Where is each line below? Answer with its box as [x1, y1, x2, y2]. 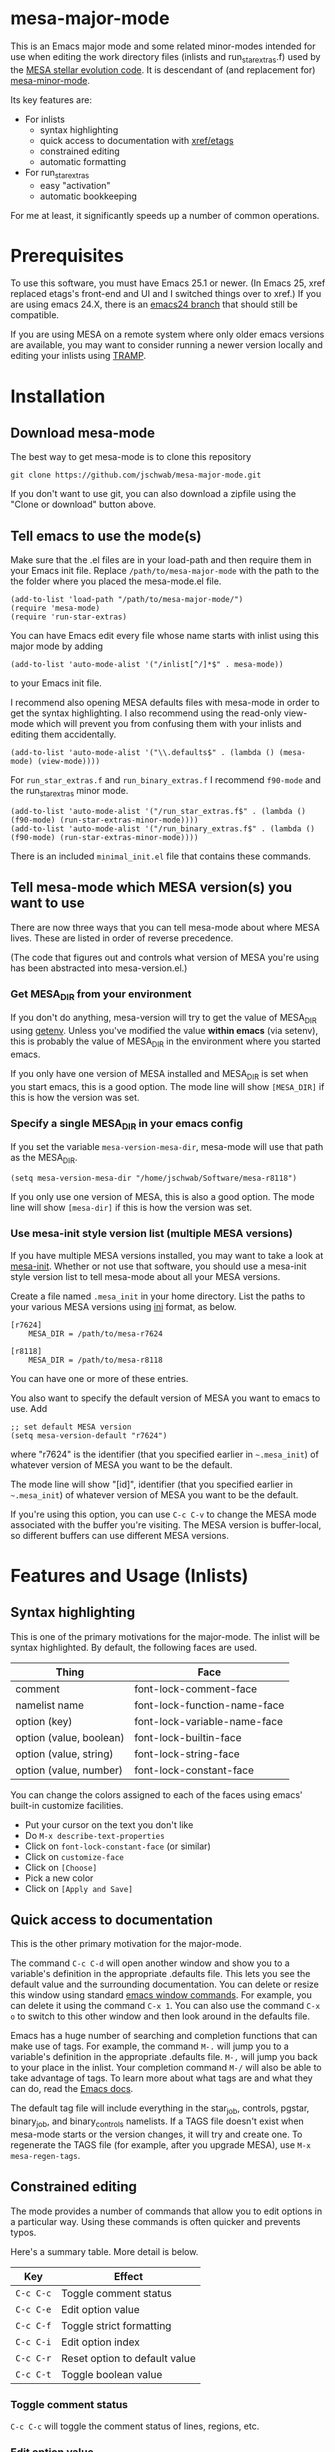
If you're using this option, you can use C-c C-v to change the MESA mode [10, 1508, 317, 1520]
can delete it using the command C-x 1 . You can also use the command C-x [10, 2000, 321, 2012]
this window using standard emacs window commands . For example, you [10, 1989, 312, 2001]
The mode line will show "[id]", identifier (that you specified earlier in [10, 1478, 293, 1490]
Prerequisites [10, 244, 125, 267]
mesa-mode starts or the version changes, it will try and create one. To [10, 2128, 303, 2140]
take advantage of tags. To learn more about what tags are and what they [10, 2072, 313, 2084]
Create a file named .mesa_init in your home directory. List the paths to [10, 1290, 306, 1302]
